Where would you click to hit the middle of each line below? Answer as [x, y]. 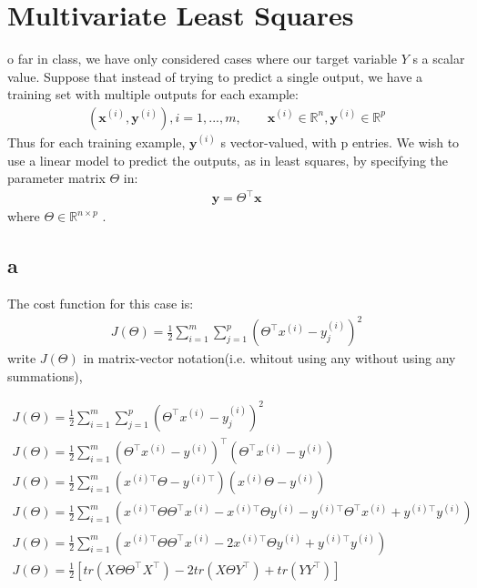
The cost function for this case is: [101, 304]
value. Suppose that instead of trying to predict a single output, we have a [215, 76]
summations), [45, 375]
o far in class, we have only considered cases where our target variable [202, 59]
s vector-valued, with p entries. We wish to [340, 142]
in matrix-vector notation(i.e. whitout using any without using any [269, 358]
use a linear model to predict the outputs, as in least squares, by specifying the [228, 160]
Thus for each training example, [96, 142]
